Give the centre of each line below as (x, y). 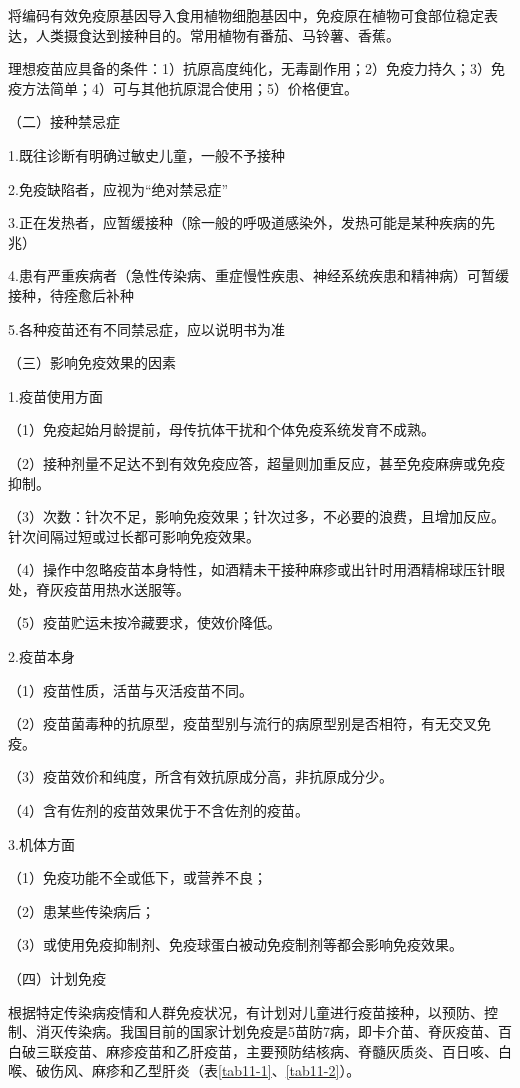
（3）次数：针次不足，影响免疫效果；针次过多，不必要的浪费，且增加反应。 (256, 516)
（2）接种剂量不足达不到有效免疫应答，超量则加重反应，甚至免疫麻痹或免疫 (256, 462)
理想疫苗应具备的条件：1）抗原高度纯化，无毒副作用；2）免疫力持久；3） (249, 68)
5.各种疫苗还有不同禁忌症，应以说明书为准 (146, 328)
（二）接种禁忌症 (64, 121)
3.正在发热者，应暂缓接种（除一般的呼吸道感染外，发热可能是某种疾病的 (244, 222)
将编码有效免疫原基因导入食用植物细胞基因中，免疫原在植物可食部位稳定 (246, 15)
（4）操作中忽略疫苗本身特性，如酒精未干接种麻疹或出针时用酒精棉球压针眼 (256, 569)
